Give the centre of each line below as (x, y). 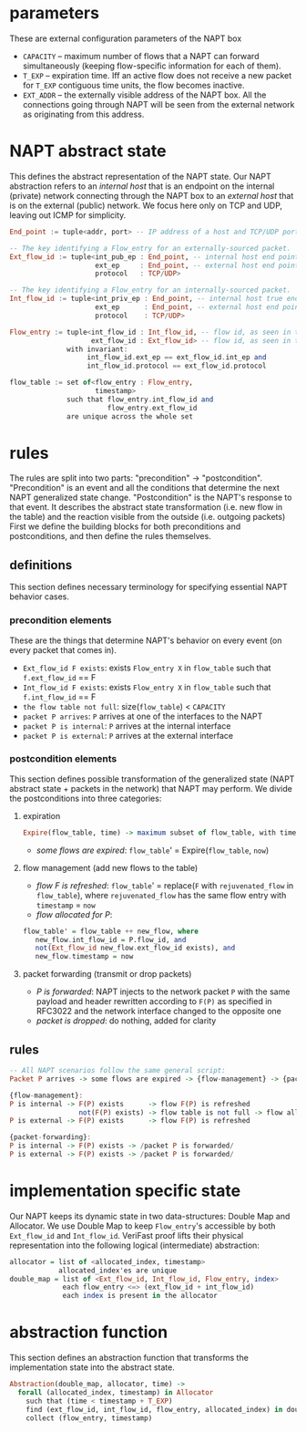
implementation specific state (125, 1191)
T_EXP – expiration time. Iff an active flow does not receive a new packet (157, 75)
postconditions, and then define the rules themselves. (110, 536)
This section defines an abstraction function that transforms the (129, 1358)
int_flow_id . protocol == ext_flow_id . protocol (177, 366)
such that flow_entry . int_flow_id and (140, 400)
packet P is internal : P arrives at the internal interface (127, 726)
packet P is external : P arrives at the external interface (128, 735)
